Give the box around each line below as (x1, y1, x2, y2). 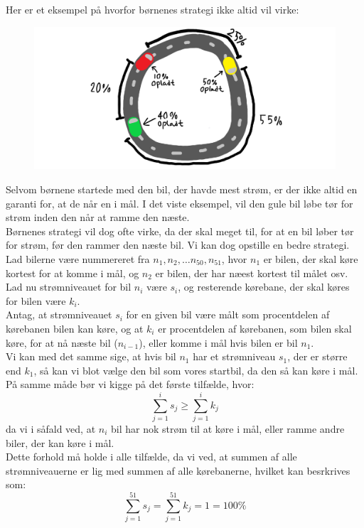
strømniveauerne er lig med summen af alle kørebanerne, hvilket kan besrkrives (6, 463, 350, 478)
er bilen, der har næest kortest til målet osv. (155, 265, 348, 280)
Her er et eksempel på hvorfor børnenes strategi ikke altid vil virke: (6, 2, 299, 16)
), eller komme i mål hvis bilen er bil (139, 335, 298, 350)
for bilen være (6, 293, 66, 308)
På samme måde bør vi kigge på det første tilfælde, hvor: (6, 377, 255, 392)
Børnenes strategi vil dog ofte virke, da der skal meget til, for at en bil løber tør (6, 223, 354, 238)
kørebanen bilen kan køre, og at (6, 320, 144, 335)
